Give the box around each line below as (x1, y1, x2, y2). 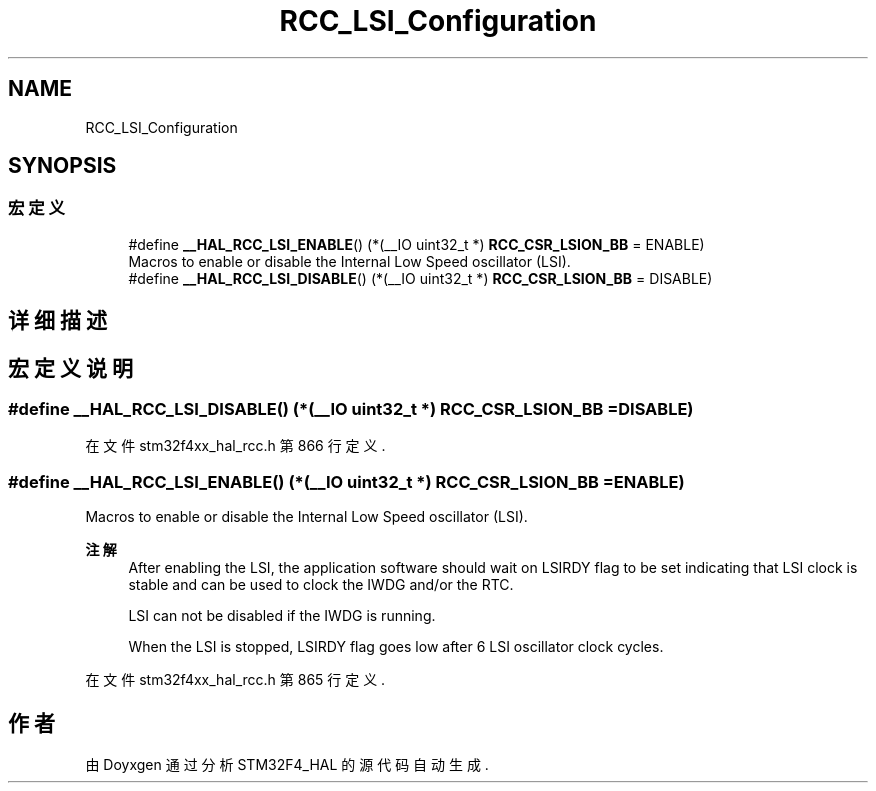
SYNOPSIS (8, 153, 117, 179)
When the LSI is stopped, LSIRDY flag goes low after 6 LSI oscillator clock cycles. (128, 638, 664, 656)
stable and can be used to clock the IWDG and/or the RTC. (128, 576, 514, 594)
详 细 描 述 (8, 308, 107, 334)
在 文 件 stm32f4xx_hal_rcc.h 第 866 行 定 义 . (85, 437, 386, 455)
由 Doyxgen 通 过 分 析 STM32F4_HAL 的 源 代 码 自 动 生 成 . (85, 756, 489, 774)
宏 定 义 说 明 (8, 355, 133, 381)
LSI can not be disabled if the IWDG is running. (128, 607, 436, 625)
